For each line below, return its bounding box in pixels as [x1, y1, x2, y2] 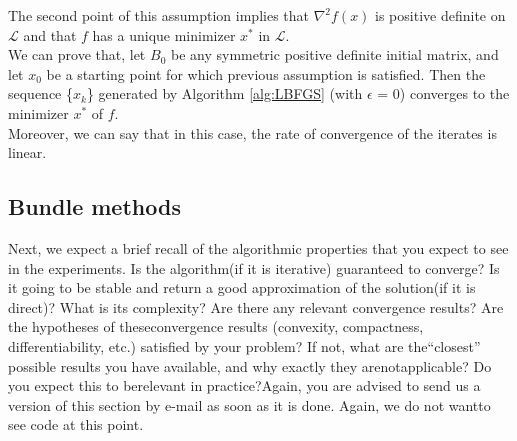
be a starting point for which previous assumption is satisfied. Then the [46, 63, 486, 84]
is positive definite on [375, 5, 506, 25]
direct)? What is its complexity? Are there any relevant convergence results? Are [8, 296, 504, 317]
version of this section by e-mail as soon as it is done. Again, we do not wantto [8, 394, 491, 415]
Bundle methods [8, 191, 181, 222]
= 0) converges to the [377, 83, 510, 104]
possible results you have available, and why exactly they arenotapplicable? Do [8, 355, 492, 376]
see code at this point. [8, 414, 144, 435]
